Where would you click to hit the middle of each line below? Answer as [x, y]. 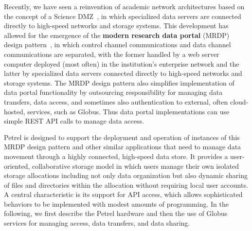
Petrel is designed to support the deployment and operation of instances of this [122, 137]
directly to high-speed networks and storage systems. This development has [116, 26]
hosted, [15, 111]
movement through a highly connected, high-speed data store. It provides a [116, 156]
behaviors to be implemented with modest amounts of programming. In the [116, 204]
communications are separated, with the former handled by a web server [112, 54]
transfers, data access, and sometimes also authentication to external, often [116, 101]
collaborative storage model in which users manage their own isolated [135, 166]
